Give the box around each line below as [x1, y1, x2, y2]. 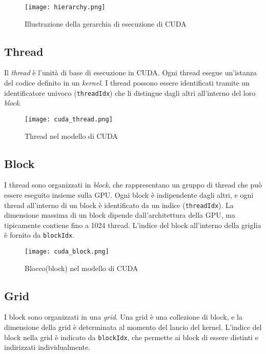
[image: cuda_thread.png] [25, 115, 113, 123]
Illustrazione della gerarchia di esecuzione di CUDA [25, 18, 187, 29]
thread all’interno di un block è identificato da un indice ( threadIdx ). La [4, 199, 234, 210]
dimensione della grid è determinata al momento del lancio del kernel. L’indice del [4, 322, 262, 332]
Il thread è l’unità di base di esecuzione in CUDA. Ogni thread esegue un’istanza [4, 67, 257, 78]
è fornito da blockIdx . [4, 230, 75, 240]
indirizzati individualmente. [4, 342, 91, 352]
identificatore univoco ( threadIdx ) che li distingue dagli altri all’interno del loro [4, 87, 256, 98]
